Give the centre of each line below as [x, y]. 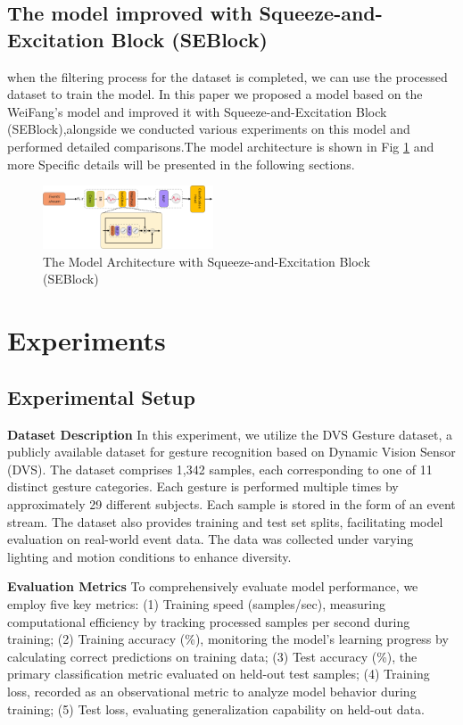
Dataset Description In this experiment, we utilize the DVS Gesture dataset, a [230, 434]
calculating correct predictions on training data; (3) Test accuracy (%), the [212, 656]
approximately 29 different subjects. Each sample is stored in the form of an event [231, 503]
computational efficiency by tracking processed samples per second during [209, 621]
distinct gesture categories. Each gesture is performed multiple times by [203, 486]
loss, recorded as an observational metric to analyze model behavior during [212, 691]
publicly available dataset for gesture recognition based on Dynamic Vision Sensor [231, 452]
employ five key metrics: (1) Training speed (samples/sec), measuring [197, 603]
